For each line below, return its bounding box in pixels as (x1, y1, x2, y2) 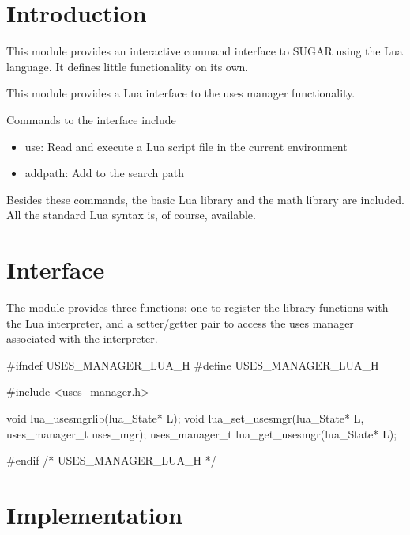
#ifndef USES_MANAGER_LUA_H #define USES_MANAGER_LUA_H (6, 356, 379, 373)
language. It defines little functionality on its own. (6, 58, 249, 74)
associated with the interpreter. (6, 330, 158, 347)
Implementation (6, 498, 182, 530)
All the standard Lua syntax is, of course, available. (6, 207, 256, 223)
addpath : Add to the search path (24, 165, 185, 181)
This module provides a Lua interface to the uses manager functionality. (6, 85, 355, 101)
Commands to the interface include (6, 111, 176, 127)
